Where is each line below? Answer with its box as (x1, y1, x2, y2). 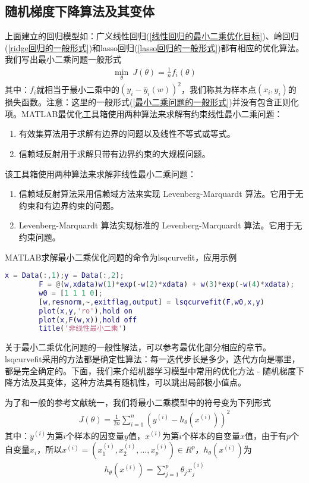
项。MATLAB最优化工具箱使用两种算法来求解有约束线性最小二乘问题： (5, 107, 283, 120)
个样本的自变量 (182, 429, 241, 441)
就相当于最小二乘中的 (36, 83, 120, 95)
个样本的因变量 (66, 429, 125, 441)
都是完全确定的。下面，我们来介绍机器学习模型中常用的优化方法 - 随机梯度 (5, 364, 296, 377)
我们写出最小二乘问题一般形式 (5, 53, 121, 65)
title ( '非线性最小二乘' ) (39, 324, 127, 333)
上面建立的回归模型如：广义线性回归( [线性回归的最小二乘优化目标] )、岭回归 (5, 30, 299, 42)
